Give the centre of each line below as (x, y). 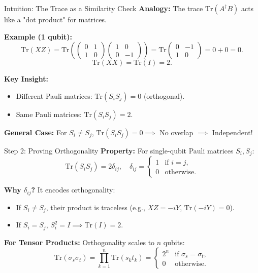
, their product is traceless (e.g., (95, 207)
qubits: (174, 242)
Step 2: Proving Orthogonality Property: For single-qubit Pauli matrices (119, 150)
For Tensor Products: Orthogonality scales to (79, 242)
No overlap (176, 132)
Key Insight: (26, 79)
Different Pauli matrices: (54, 95)
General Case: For (36, 132)
